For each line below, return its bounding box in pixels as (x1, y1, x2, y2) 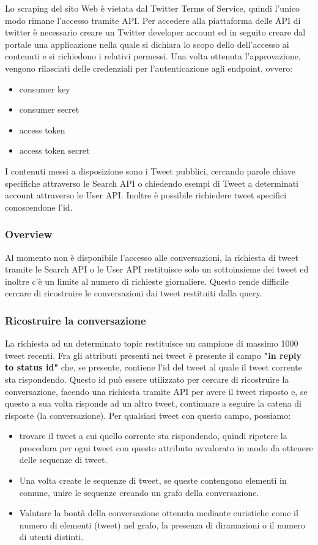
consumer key (19, 82, 70, 95)
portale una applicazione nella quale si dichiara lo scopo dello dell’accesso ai (5, 37, 289, 50)
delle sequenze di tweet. (19, 453, 108, 466)
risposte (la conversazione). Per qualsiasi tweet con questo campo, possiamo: (5, 408, 291, 421)
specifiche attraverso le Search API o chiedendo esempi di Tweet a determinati (5, 176, 299, 189)
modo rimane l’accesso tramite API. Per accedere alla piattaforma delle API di (5, 13, 301, 26)
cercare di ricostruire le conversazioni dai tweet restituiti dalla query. (5, 287, 262, 299)
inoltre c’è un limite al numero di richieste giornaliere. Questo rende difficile (5, 274, 289, 287)
